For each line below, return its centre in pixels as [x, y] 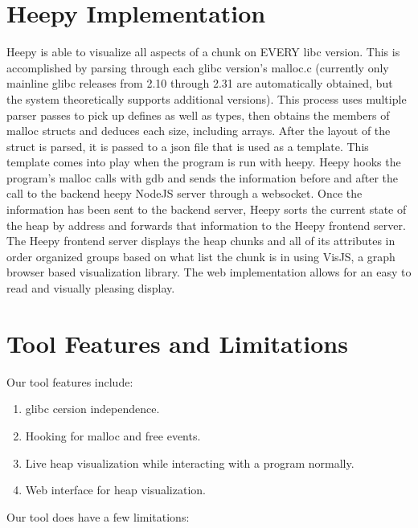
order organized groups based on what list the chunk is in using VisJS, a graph [201, 256]
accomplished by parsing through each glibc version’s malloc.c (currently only [198, 67]
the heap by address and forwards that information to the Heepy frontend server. [206, 225]
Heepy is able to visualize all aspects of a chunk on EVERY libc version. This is [203, 52]
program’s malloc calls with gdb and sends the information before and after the [203, 177]
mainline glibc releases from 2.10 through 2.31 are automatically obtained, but [200, 83]
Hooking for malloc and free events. [113, 435]
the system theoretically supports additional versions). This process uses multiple [207, 98]
